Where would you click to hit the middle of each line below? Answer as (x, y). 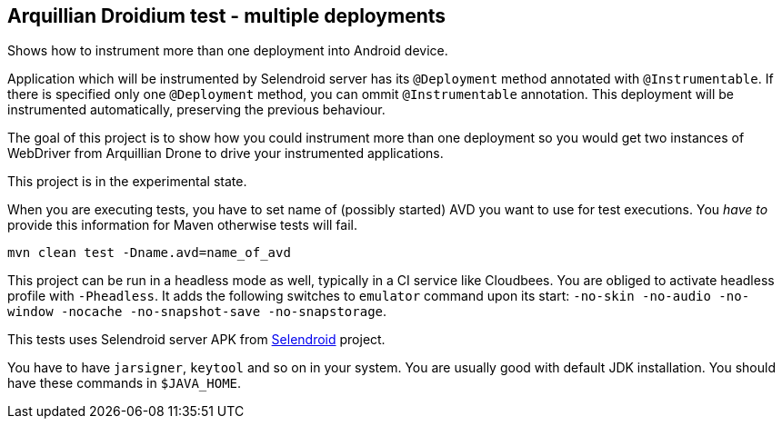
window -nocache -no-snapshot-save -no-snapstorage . (197, 312)
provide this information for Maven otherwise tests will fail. (183, 225)
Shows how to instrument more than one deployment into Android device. (228, 51)
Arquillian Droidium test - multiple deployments (227, 16)
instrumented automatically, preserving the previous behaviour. (196, 110)
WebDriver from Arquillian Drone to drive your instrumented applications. (226, 154)
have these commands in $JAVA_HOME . (125, 383)
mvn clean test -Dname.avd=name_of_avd (149, 253)
